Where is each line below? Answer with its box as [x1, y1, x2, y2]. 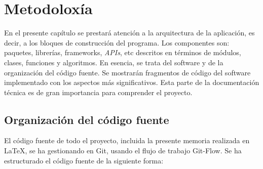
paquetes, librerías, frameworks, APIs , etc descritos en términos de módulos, [4, 47, 241, 58]
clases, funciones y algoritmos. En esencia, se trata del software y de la [4, 57, 223, 67]
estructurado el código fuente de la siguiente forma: [4, 155, 164, 165]
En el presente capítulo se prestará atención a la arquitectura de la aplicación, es [4, 27, 255, 38]
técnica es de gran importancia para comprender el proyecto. [4, 87, 193, 97]
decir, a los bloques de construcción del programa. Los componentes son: [4, 37, 230, 48]
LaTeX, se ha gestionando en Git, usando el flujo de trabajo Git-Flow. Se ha [4, 145, 242, 156]
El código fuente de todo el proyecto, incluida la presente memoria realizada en [4, 135, 250, 146]
